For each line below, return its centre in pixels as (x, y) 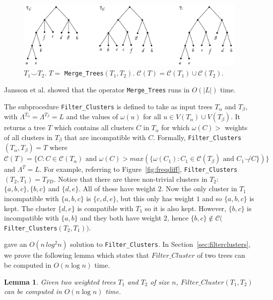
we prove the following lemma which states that (77, 255)
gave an (16, 244)
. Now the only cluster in (199, 188)
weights (236, 127)
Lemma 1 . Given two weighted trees (60, 281)
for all (152, 116)
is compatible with (105, 208)
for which (175, 127)
